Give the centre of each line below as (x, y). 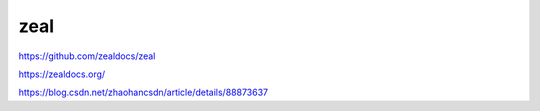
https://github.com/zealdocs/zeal (87, 56)
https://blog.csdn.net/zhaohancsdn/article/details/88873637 (143, 92)
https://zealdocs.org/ (62, 74)
